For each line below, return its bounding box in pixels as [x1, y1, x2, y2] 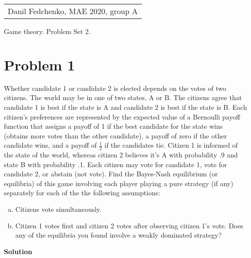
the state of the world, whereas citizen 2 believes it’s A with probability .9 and [4, 150, 238, 160]
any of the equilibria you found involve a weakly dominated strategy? [15, 230, 222, 240]
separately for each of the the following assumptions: [4, 188, 160, 198]
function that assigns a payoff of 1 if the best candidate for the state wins [4, 121, 223, 131]
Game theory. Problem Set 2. [4, 26, 91, 36]
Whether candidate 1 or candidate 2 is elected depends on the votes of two [4, 83, 226, 93]
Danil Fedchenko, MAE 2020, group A [8, 5, 138, 17]
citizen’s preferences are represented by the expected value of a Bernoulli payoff [4, 111, 240, 121]
